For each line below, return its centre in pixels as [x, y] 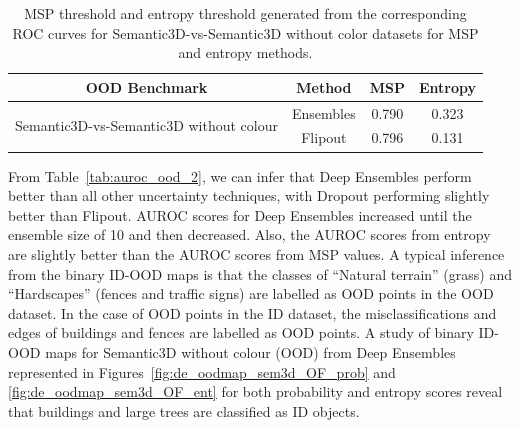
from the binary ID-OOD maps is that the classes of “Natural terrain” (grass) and [260, 273]
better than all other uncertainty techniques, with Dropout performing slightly [249, 195]
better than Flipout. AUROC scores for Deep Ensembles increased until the [240, 214]
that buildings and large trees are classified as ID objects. [184, 410]
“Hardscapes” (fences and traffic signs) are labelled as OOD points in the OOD [251, 293]
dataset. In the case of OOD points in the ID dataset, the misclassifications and [252, 312]
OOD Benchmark [146, 86]
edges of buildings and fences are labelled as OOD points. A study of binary [241, 332]
